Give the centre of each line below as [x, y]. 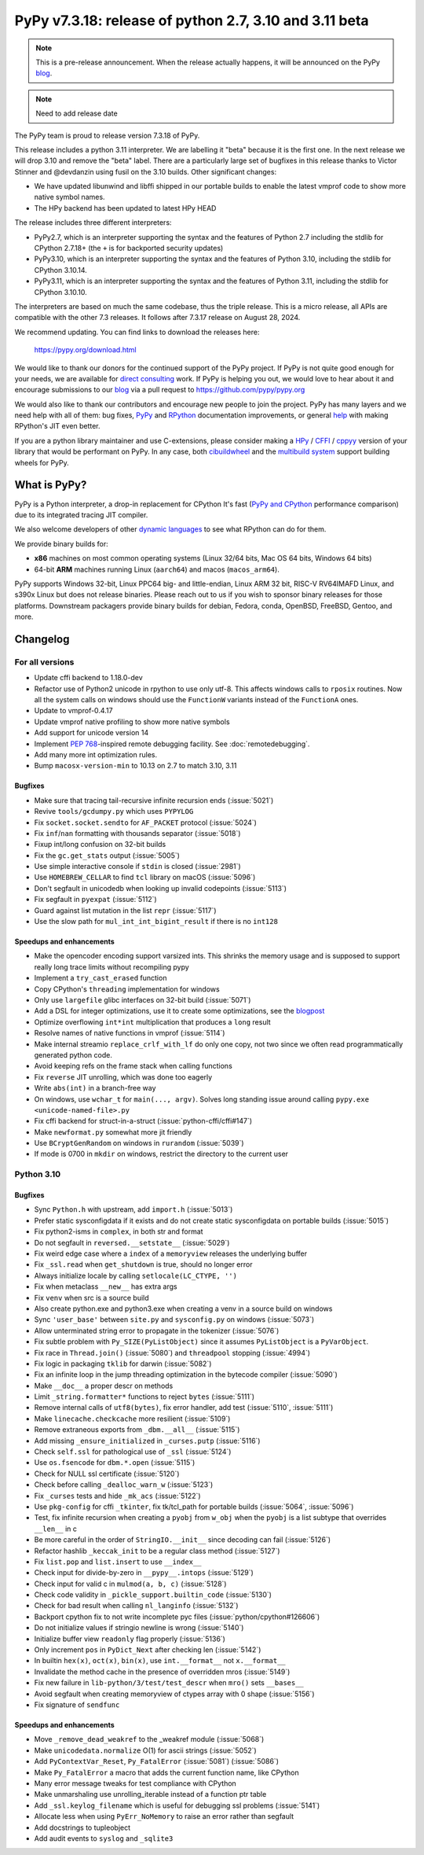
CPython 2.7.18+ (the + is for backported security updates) [129, 248]
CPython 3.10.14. [61, 270]
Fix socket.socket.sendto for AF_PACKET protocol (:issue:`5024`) [145, 823]
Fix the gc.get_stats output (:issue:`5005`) [107, 855]
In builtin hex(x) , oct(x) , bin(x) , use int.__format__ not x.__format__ [160, 1661]
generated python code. [73, 1054]
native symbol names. [69, 197]
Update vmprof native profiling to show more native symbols [132, 721]
